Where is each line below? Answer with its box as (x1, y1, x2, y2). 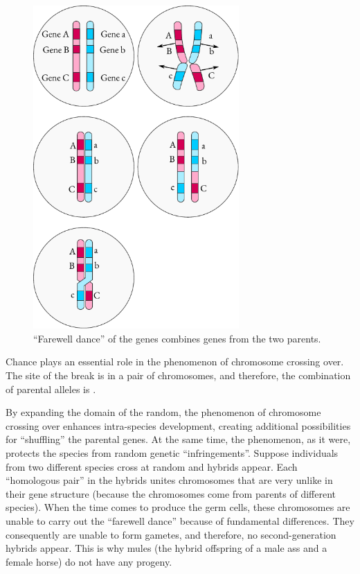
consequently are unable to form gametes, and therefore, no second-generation (6, 527, 336, 541)
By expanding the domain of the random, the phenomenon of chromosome (6, 405, 321, 419)
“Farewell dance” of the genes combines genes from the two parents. (33, 331, 321, 345)
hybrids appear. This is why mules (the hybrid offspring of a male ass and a (6, 541, 327, 555)
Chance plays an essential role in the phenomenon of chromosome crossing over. (6, 354, 344, 369)
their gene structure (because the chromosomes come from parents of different (6, 486, 336, 501)
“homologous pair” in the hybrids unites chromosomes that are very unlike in (6, 473, 333, 487)
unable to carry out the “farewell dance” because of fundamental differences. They (6, 514, 354, 528)
